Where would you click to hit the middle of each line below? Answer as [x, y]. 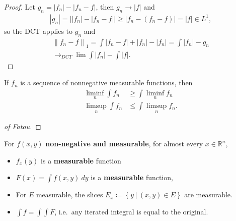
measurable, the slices [69, 195]
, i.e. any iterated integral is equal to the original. [131, 211]
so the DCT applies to [38, 31]
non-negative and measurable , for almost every [124, 144]
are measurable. [208, 195]
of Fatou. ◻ [23, 126]
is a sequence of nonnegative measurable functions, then [106, 82]
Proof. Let [20, 7]
